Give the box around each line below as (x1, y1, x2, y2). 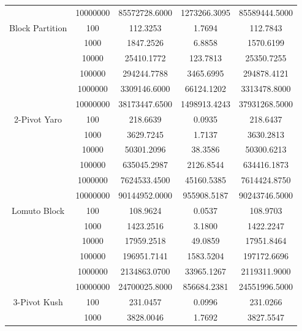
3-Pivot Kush (13, 295, 63, 308)
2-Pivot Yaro (14, 112, 62, 125)
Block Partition (9, 21, 67, 34)
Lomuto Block (11, 204, 65, 216)
